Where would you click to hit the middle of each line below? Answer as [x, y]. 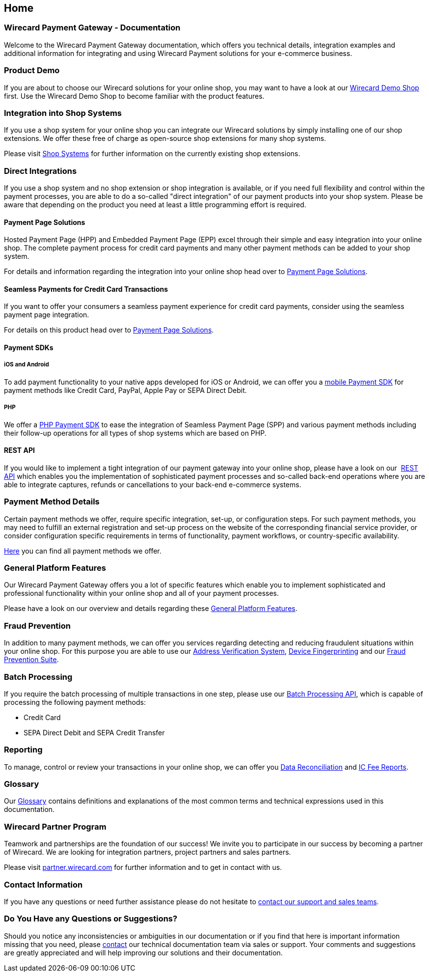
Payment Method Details [52, 502]
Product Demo [32, 70]
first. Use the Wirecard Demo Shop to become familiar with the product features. [134, 96]
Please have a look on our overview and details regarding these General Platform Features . [151, 609]
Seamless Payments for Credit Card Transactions [86, 289]
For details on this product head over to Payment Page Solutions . [109, 330]
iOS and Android [27, 365]
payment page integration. [47, 315]
